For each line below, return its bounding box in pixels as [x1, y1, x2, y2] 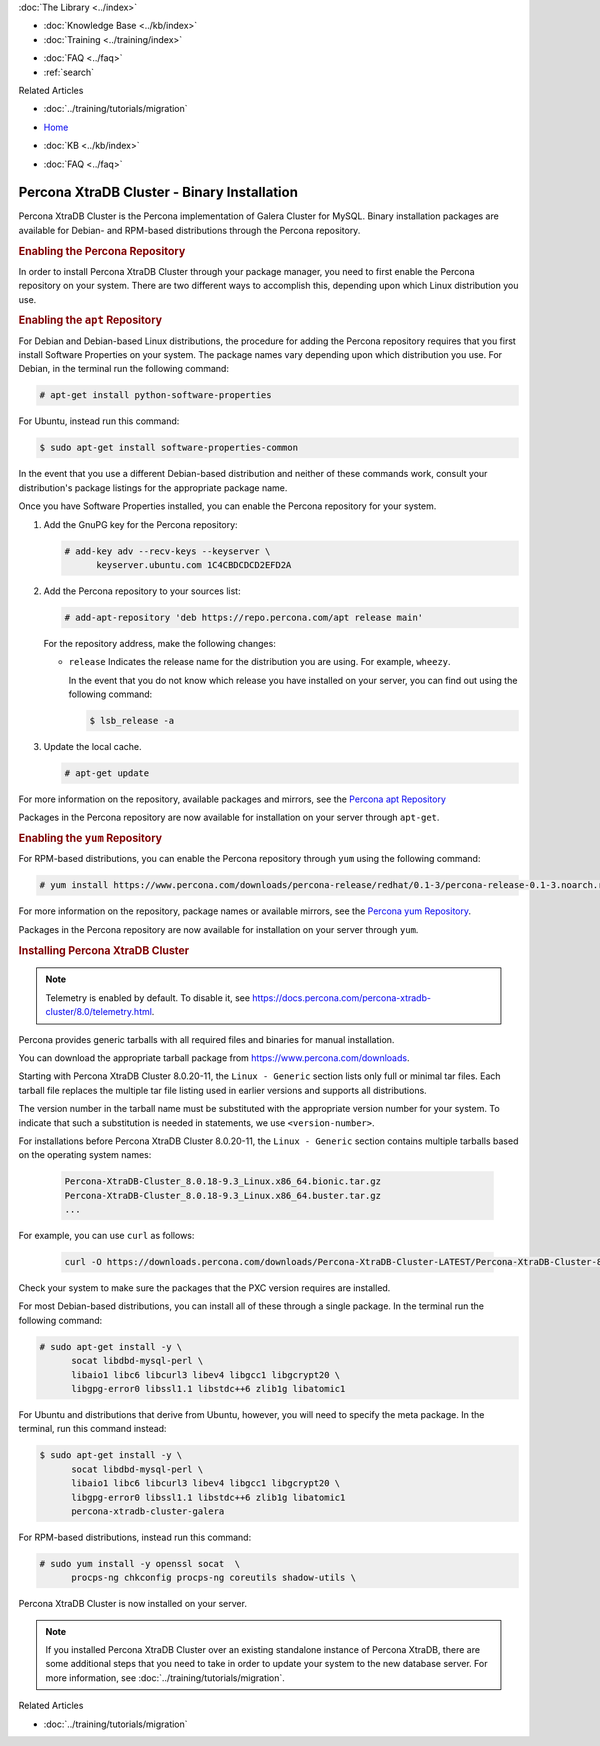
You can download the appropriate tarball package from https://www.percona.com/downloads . [18, 1052, 410, 1064]
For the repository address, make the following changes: [43, 637, 277, 649]
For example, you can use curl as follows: [18, 1230, 195, 1242]
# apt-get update [64, 768, 150, 779]
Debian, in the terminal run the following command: [18, 363, 230, 375]
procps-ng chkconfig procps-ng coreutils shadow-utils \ [71, 1572, 357, 1584]
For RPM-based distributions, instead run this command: [18, 1531, 252, 1543]
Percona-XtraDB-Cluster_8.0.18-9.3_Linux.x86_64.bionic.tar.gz [64, 1176, 382, 1187]
